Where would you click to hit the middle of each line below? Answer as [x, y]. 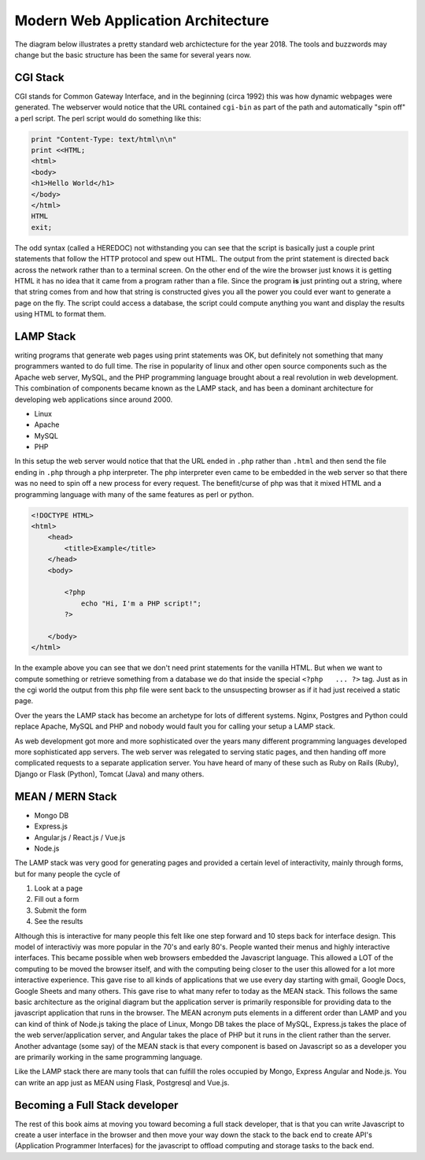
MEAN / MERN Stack [66, 797]
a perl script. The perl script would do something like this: [108, 118]
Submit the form [60, 910]
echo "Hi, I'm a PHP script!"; [141, 603]
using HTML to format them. [60, 314]
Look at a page [58, 888]
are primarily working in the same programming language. [109, 1057]
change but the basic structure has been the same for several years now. [133, 54]
